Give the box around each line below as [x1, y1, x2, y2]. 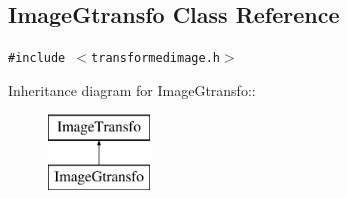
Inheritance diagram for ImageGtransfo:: [8, 79, 256, 100]
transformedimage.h [91, 51, 220, 66]
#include [8, 51, 66, 66]
